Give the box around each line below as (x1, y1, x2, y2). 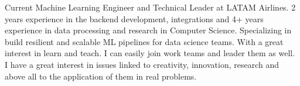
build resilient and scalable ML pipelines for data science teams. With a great (5, 35, 284, 47)
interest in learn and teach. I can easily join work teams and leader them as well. (5, 47, 295, 59)
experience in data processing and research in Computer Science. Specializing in (5, 24, 292, 36)
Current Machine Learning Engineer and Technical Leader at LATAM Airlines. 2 (5, 1, 296, 13)
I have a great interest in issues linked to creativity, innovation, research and (5, 58, 279, 70)
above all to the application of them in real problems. (5, 70, 197, 82)
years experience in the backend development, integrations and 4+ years (5, 12, 264, 25)
